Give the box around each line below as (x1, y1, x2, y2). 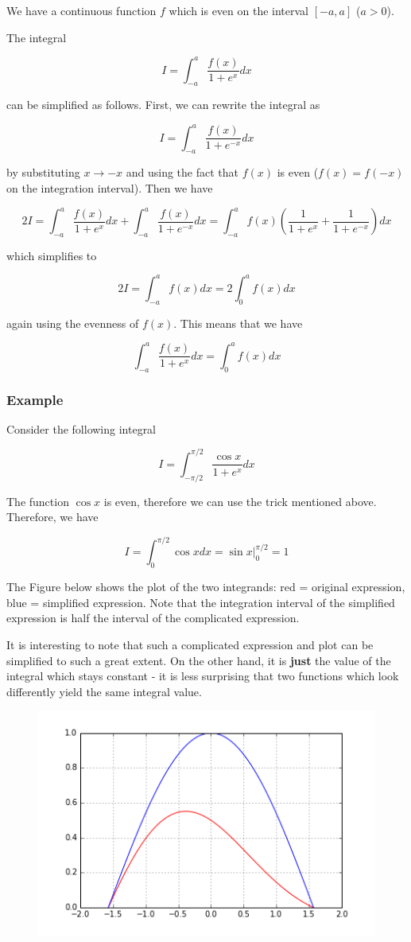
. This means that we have (173, 314, 303, 331)
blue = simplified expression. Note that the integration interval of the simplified (6, 594, 395, 610)
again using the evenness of (6, 314, 139, 331)
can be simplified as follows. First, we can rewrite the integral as (6, 96, 320, 113)
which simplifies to (6, 247, 97, 263)
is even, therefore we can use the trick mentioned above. (103, 492, 377, 509)
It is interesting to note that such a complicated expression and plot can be (6, 636, 374, 653)
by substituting (6, 164, 80, 181)
